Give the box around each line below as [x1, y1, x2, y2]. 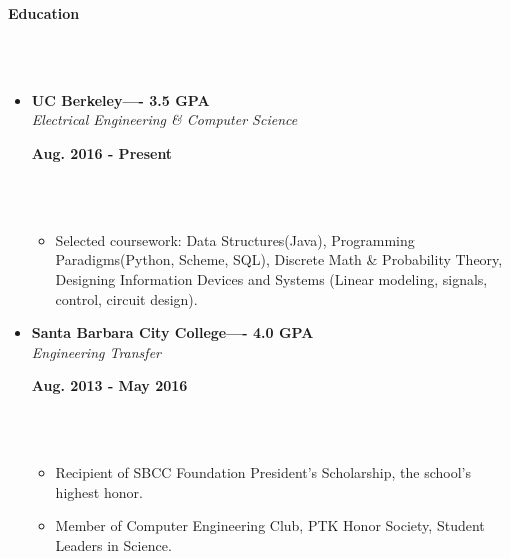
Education [8, 3, 80, 23]
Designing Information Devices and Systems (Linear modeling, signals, [55, 268, 488, 289]
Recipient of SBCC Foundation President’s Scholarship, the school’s [55, 462, 472, 483]
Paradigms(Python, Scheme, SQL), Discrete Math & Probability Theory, [55, 249, 503, 270]
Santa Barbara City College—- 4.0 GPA [31, 322, 314, 343]
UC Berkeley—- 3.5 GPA [31, 89, 210, 110]
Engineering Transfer [31, 341, 161, 362]
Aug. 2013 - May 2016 [31, 375, 188, 396]
